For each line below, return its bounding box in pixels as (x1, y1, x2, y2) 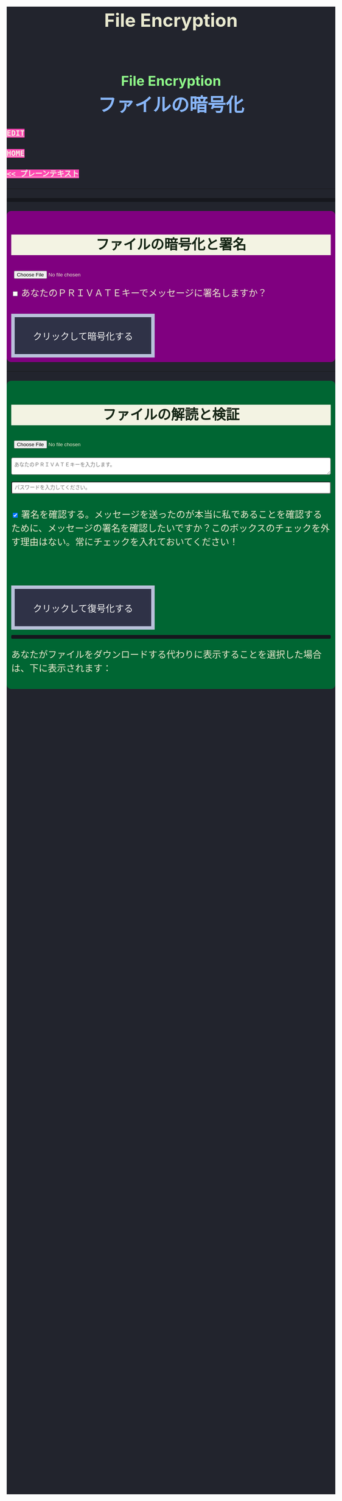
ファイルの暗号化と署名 (95, 237, 246, 253)
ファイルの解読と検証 (102, 407, 240, 423)
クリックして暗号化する (33, 331, 134, 342)
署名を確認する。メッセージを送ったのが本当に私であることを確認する (21, 510, 323, 520)
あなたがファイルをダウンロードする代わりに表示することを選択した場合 (11, 649, 322, 660)
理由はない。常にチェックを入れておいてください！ (19, 537, 239, 547)
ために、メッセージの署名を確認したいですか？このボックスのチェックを (11, 523, 321, 534)
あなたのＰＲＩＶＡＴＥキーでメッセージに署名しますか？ (21, 287, 268, 298)
